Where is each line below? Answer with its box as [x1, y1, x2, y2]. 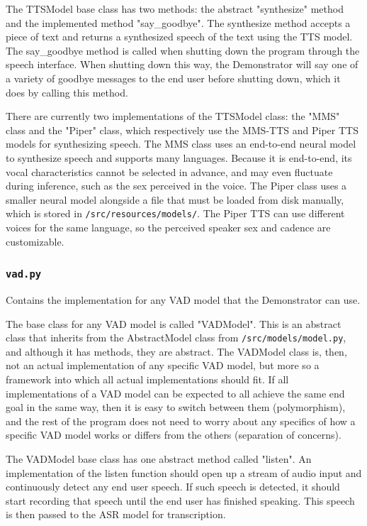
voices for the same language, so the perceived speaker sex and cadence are [6, 219, 331, 234]
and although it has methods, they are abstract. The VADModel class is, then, [6, 344, 347, 358]
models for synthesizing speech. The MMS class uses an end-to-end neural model [6, 136, 356, 151]
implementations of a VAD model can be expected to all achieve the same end [6, 385, 345, 400]
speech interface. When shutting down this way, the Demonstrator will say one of [6, 57, 358, 72]
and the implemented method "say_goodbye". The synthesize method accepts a [6, 15, 351, 30]
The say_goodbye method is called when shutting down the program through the [6, 43, 360, 57]
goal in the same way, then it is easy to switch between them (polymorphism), [6, 400, 346, 415]
